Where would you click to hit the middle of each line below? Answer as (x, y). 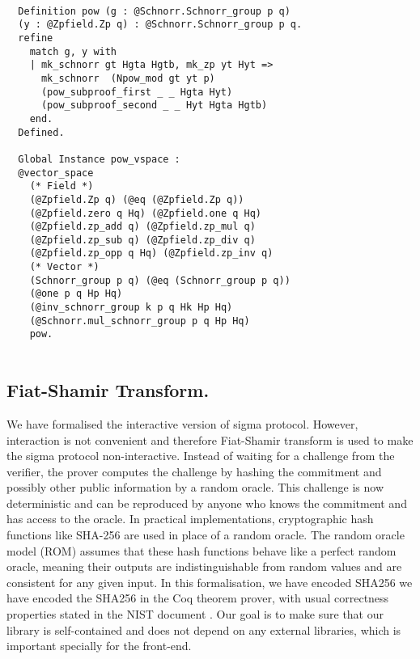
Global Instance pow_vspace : (99, 159)
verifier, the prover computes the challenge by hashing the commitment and (194, 471)
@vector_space (56, 173)
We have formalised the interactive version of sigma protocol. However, (182, 423)
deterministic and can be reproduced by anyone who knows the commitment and (207, 503)
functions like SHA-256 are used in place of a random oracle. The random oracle (206, 535)
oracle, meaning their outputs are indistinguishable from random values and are (204, 566)
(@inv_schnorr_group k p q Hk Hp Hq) (131, 308)
